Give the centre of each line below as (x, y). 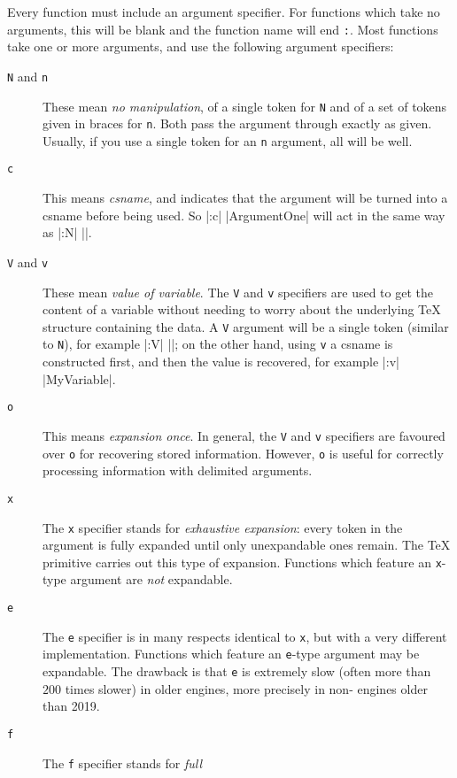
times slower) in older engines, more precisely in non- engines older (246, 688)
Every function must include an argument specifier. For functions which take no (224, 12)
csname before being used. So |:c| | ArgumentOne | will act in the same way (244, 215)
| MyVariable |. (79, 378)
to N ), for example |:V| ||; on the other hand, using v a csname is (218, 344)
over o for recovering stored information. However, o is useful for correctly (243, 453)
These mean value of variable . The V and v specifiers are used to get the (238, 292)
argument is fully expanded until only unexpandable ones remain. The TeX (247, 545)
